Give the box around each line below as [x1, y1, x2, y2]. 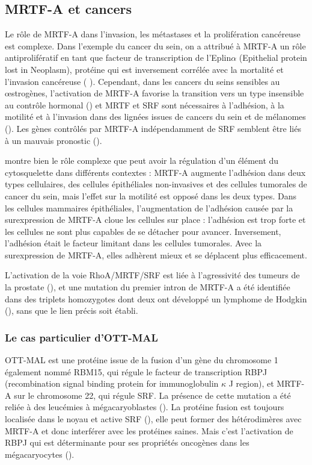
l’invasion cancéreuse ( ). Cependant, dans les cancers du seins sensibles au [5, 75, 280, 87]
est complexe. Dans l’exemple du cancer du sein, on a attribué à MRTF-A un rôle [5, 39, 306, 52]
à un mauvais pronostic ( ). [5, 134, 102, 146]
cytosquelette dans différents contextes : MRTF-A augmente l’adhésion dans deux [5, 166, 306, 178]
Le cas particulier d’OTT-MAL [5, 329, 158, 345]
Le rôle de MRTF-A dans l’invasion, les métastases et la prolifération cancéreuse [5, 28, 301, 40]
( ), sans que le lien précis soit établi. [5, 304, 138, 317]
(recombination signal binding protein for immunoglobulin [5, 377, 219, 390]
